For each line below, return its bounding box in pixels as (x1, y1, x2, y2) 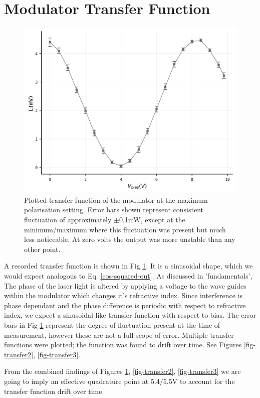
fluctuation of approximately (24, 214, 112, 225)
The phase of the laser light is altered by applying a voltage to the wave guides (4, 280, 246, 291)
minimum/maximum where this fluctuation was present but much (24, 224, 226, 234)
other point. (24, 243, 61, 254)
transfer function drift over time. (4, 385, 104, 396)
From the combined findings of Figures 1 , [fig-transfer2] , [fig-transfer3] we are (4, 366, 241, 376)
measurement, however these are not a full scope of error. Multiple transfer (4, 329, 234, 340)
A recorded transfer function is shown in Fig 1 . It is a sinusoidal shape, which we (4, 260, 253, 271)
